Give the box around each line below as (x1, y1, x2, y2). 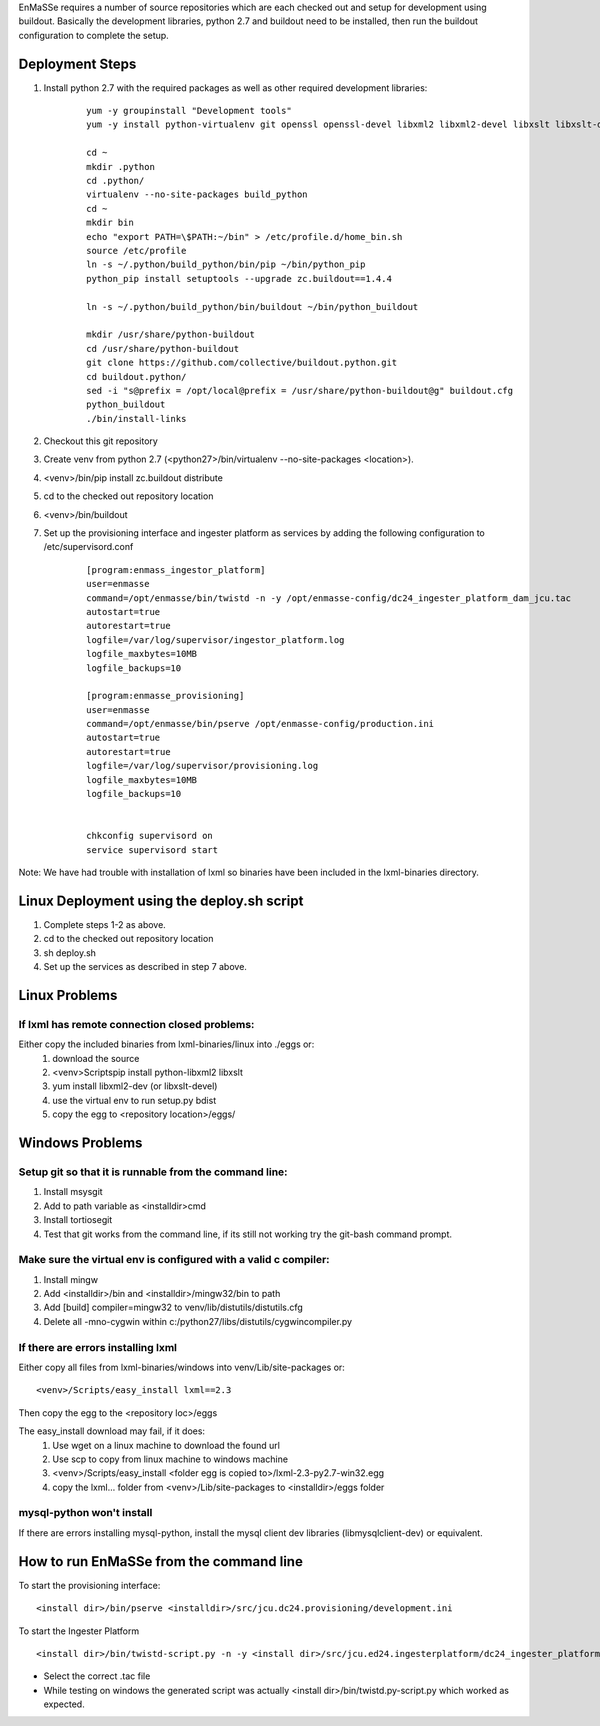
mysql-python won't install (18, 1506, 153, 1520)
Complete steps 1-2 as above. (43, 918, 167, 930)
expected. (43, 1698, 85, 1710)
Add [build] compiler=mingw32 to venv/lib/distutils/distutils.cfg (43, 1301, 304, 1314)
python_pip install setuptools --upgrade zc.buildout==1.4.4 (86, 273, 392, 284)
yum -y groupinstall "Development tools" (86, 105, 292, 117)
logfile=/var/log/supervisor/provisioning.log (86, 760, 319, 772)
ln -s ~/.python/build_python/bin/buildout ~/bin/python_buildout (86, 301, 419, 312)
